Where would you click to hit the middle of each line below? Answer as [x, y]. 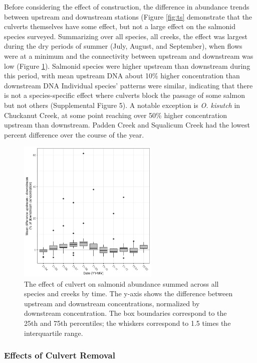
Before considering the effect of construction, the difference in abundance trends [127, 7]
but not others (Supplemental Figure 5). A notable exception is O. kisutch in [122, 105]
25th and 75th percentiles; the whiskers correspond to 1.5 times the [127, 323]
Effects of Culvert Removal [60, 355]
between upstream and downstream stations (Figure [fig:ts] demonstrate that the [128, 16]
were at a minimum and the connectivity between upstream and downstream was [129, 55]
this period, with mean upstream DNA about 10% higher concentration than [122, 76]
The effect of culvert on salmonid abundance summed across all [121, 283]
